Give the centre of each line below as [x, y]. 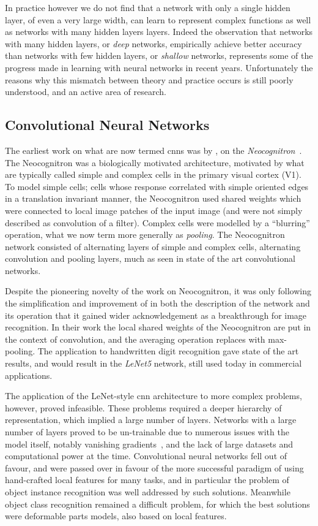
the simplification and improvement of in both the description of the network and [157, 303]
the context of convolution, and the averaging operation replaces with [135, 339]
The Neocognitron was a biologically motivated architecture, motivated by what [155, 162]
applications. [29, 375]
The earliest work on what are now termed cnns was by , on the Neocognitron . [153, 150]
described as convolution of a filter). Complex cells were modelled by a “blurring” [157, 222]
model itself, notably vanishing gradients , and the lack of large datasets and [149, 444]
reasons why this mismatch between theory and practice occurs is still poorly [149, 79]
